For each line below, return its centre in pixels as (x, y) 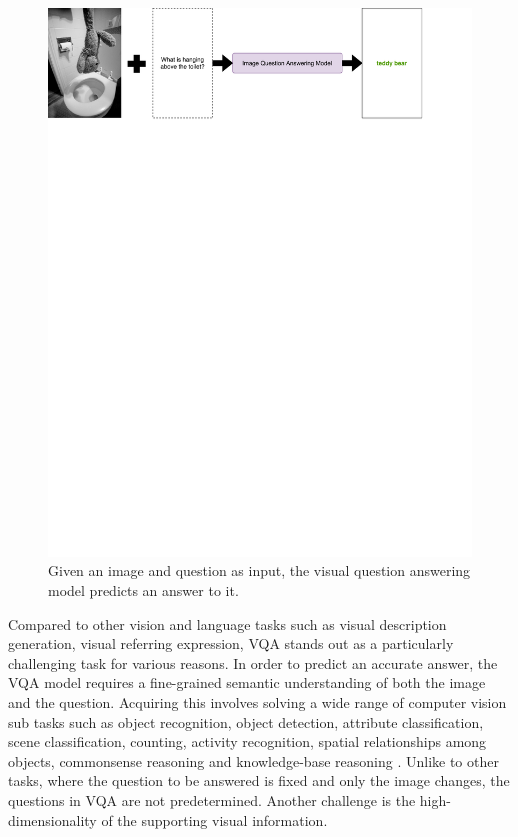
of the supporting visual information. (214, 819)
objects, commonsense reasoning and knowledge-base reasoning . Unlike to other (253, 760)
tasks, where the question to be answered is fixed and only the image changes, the (259, 780)
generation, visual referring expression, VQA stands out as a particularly (231, 643)
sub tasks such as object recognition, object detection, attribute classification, (246, 721)
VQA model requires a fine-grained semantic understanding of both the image (247, 682)
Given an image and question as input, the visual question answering (259, 570)
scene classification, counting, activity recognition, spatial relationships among (247, 741)
